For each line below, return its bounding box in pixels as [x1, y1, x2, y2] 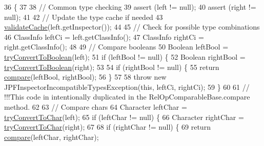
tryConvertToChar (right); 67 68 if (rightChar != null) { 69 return [4, 121, 211, 132]
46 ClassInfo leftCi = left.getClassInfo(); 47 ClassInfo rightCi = [4, 31, 204, 42]
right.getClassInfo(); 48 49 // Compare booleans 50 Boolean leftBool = [4, 41, 229, 52]
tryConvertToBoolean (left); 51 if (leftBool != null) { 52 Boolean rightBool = [4, 51, 246, 62]
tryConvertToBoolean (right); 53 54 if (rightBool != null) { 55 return [4, 61, 219, 72]
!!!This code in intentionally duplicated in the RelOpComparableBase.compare [4, 91, 250, 102]
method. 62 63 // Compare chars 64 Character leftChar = [4, 101, 187, 112]
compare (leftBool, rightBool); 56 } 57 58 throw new [4, 71, 167, 82]
